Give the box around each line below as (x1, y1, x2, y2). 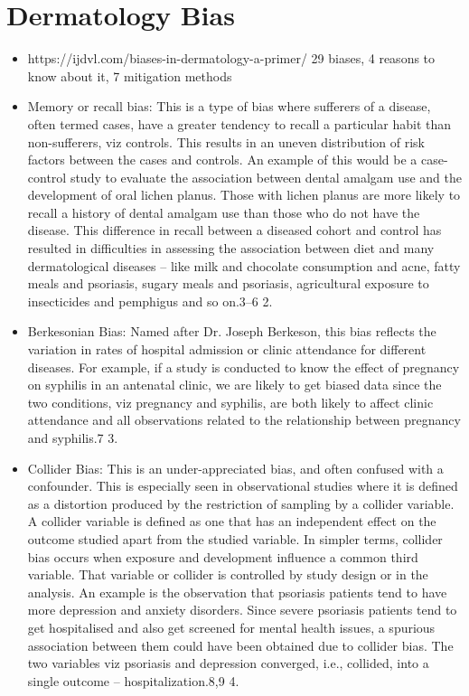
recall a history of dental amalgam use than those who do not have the (27, 202, 420, 221)
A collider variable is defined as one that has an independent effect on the (27, 512, 436, 531)
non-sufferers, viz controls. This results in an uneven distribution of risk (27, 132, 425, 151)
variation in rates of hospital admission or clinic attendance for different (27, 340, 427, 359)
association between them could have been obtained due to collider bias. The (27, 635, 454, 654)
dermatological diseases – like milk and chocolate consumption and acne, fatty (27, 256, 461, 275)
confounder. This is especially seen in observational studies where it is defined (27, 476, 458, 495)
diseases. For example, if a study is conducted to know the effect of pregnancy (27, 357, 460, 376)
